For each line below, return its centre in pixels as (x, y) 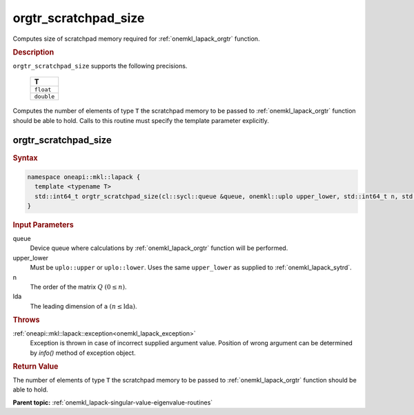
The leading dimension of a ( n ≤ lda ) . (83, 306)
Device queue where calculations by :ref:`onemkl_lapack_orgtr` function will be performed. (159, 248)
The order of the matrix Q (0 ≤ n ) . (78, 287)
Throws (26, 320)
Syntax (25, 157)
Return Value (36, 367)
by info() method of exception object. (83, 353)
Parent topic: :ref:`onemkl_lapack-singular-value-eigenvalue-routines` (113, 402)
